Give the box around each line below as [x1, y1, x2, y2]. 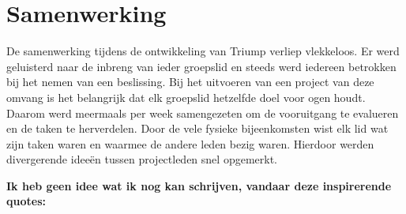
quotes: [6, 193, 46, 209]
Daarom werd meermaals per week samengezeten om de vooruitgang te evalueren [6, 104, 399, 121]
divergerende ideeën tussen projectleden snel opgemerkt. [6, 151, 277, 167]
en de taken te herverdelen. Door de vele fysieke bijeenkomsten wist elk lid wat [6, 120, 389, 137]
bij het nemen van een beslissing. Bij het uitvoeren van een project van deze [6, 73, 374, 90]
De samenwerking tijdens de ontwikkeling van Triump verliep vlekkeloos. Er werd [6, 43, 400, 59]
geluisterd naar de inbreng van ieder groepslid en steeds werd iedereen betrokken [6, 58, 397, 74]
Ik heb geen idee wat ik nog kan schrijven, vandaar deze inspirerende [6, 177, 392, 193]
